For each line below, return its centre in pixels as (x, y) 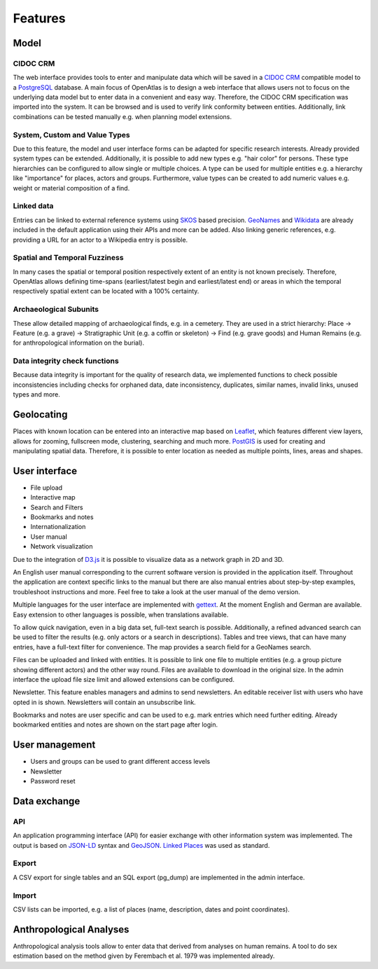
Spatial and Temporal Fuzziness (68, 258)
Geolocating (40, 414)
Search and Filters (57, 507)
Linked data (33, 206)
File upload (47, 488)
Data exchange (47, 801)
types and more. (37, 394)
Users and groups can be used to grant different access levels (120, 762)
